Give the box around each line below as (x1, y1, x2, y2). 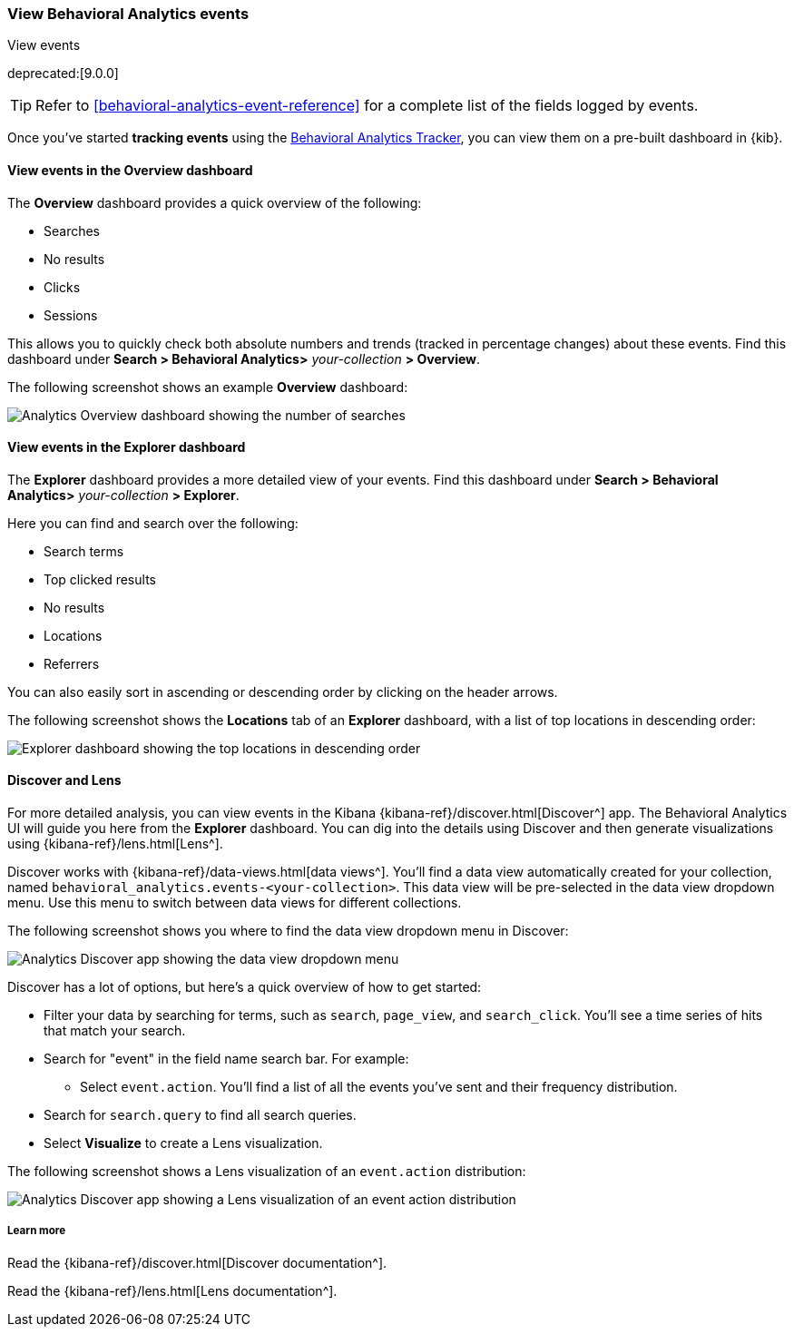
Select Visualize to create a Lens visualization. (44, 1135, 323, 1152)
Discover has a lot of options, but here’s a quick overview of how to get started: (7, 979, 482, 996)
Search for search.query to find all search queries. (44, 1107, 357, 1123)
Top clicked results (44, 571, 156, 587)
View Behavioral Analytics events (7, 5, 250, 23)
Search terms (44, 543, 124, 559)
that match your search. (44, 1023, 186, 1039)
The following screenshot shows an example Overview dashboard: (7, 378, 408, 395)
